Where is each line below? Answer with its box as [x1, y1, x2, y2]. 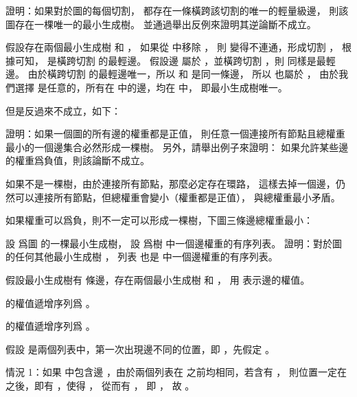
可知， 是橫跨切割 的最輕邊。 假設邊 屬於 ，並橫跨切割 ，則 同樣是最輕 [14, 53, 336, 67]
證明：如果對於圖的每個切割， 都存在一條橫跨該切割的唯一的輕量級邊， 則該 [5, 3, 349, 17]
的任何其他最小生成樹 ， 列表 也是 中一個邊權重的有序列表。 [5, 249, 278, 264]
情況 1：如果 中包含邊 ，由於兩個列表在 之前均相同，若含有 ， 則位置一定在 [5, 365, 347, 379]
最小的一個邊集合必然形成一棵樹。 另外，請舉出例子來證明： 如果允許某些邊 [5, 139, 349, 154]
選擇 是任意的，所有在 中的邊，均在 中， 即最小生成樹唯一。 [14, 80, 288, 94]
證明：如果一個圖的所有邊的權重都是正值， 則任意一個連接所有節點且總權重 [5, 126, 345, 141]
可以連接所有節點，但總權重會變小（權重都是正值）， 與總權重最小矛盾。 [14, 190, 341, 204]
